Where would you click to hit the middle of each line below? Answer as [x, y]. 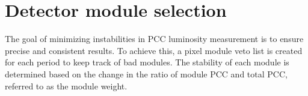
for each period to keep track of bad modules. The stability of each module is [147, 62]
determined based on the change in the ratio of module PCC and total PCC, [146, 73]
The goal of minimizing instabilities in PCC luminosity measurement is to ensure [154, 39]
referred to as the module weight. [66, 85]
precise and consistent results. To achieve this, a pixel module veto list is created [154, 50]
